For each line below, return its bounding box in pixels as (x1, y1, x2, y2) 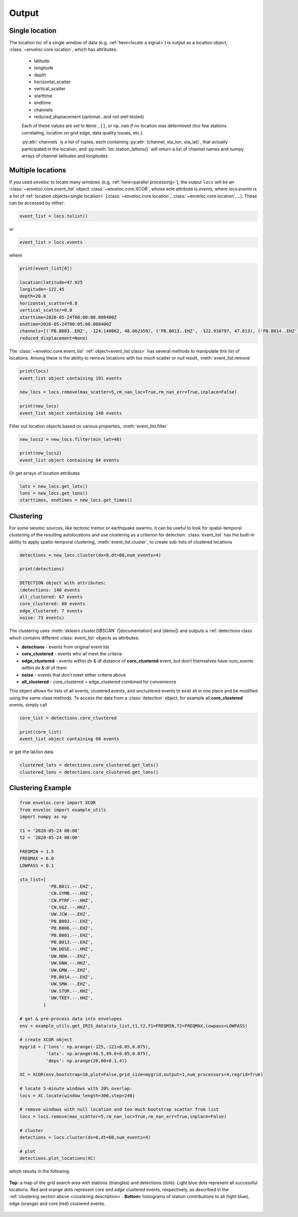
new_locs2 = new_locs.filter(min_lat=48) (19, 436, 122, 442)
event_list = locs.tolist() (19, 213, 88, 219)
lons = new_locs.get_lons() (19, 491, 88, 496)
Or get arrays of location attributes (9, 470, 80, 476)
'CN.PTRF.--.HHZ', (48, 897, 93, 903)
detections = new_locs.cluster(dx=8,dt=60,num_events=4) (19, 552, 161, 558)
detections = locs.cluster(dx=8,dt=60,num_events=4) (19, 1134, 151, 1140)
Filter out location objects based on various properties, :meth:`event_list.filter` (9, 423, 168, 429)
